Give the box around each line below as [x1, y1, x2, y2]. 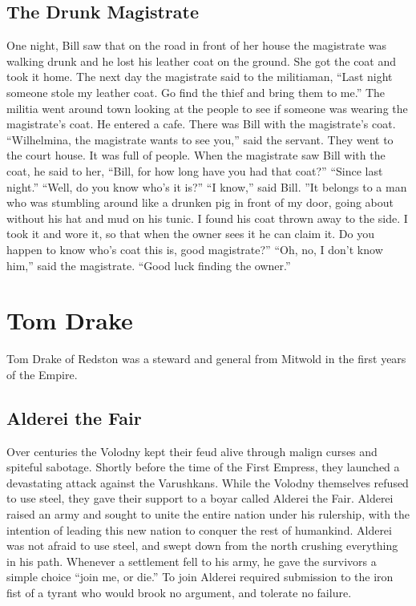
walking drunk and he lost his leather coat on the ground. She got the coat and [6, 52, 397, 69]
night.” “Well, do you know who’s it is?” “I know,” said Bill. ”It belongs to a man [6, 178, 407, 195]
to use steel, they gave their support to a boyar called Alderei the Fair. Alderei [6, 490, 394, 507]
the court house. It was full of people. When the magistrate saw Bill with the [6, 147, 386, 164]
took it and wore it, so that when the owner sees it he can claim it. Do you [6, 225, 374, 242]
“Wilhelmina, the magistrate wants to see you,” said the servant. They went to [6, 131, 394, 147]
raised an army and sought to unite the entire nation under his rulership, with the [6, 506, 410, 522]
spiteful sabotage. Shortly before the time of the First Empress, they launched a [6, 459, 400, 475]
